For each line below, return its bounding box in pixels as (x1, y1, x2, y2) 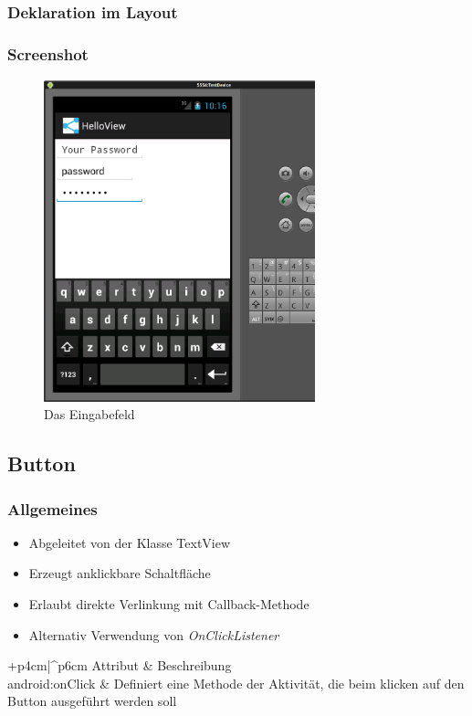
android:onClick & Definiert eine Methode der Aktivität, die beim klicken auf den (7, 673, 465, 692)
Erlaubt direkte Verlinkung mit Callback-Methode (28, 595, 309, 614)
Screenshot (7, 42, 89, 65)
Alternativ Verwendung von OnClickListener (28, 625, 279, 644)
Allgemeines (7, 497, 98, 520)
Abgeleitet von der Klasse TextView (28, 532, 231, 552)
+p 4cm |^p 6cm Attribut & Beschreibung (7, 656, 232, 675)
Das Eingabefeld (44, 405, 135, 424)
